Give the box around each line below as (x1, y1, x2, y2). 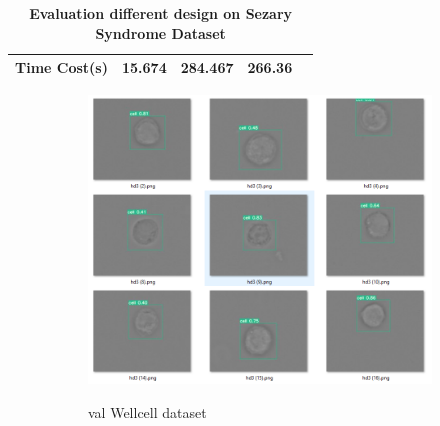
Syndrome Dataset (95, 22, 226, 43)
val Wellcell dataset (88, 401, 207, 422)
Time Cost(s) (15, 57, 108, 78)
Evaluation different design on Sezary (29, 3, 293, 23)
